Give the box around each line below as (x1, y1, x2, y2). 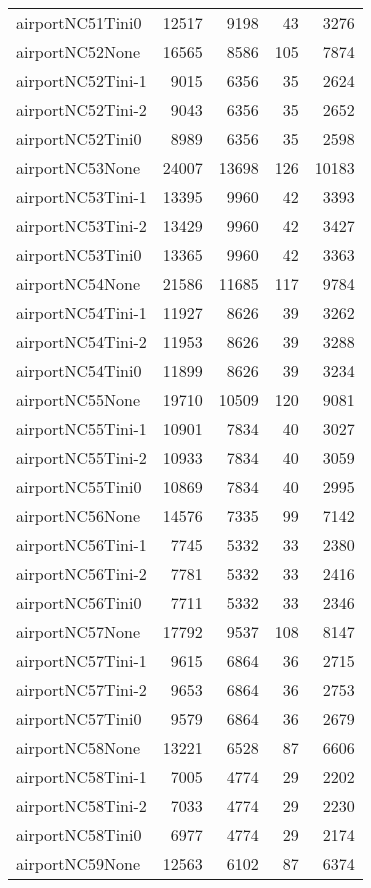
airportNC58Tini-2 (16, 794, 147, 817)
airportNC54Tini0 (16, 359, 142, 382)
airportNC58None (16, 736, 141, 759)
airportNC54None (16, 272, 141, 295)
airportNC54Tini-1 (16, 301, 147, 324)
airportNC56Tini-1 (16, 533, 147, 556)
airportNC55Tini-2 (16, 446, 147, 469)
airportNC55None (16, 388, 141, 411)
